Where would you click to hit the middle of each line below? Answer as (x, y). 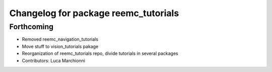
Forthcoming (31, 27)
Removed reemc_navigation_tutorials (60, 39)
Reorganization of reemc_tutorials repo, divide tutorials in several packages (100, 53)
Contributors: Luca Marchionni (54, 60)
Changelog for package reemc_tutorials (94, 13)
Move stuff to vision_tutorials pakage (60, 46)
